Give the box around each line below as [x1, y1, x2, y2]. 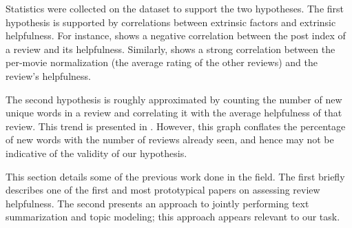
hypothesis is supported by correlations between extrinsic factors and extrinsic [6, 14, 336, 29]
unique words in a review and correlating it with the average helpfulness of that [6, 105, 342, 120]
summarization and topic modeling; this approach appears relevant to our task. [6, 209, 340, 224]
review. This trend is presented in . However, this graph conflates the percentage [6, 118, 346, 133]
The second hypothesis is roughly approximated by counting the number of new [6, 92, 342, 106]
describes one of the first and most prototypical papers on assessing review [6, 183, 320, 197]
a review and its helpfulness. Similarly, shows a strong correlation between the [6, 41, 335, 56]
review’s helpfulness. [6, 68, 91, 83]
